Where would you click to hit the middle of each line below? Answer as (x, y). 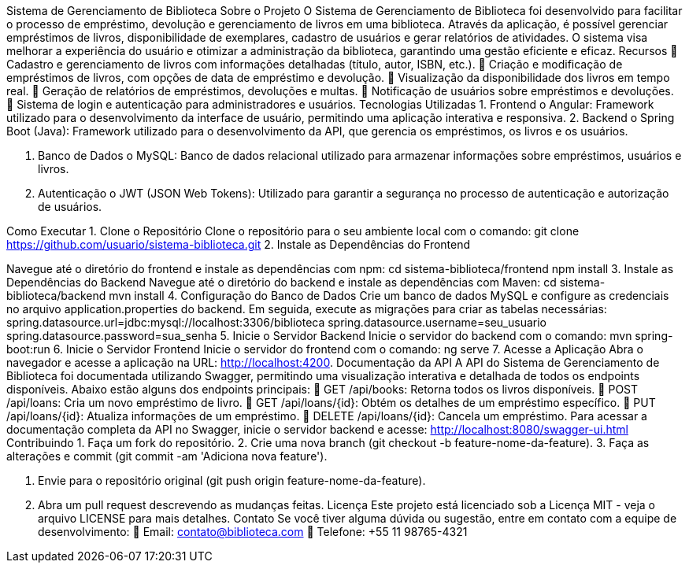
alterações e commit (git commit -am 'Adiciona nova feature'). (167, 456)
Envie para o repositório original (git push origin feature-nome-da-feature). (232, 480)
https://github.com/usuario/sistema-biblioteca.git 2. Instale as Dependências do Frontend (239, 244)
